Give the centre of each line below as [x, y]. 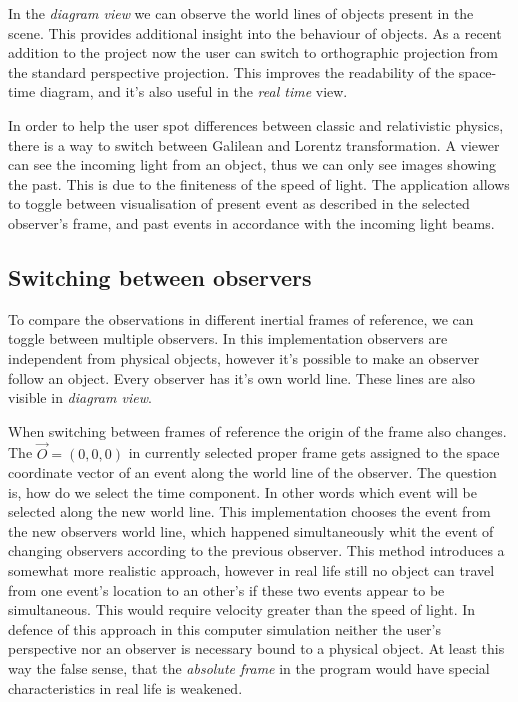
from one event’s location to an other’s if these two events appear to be [226, 589]
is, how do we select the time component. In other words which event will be [242, 491]
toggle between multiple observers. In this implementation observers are [228, 338]
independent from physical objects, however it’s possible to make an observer [244, 357]
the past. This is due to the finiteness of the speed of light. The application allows [259, 183]
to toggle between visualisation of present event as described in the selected [239, 203]
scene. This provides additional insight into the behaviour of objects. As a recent [255, 32]
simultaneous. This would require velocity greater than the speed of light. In [242, 609]
